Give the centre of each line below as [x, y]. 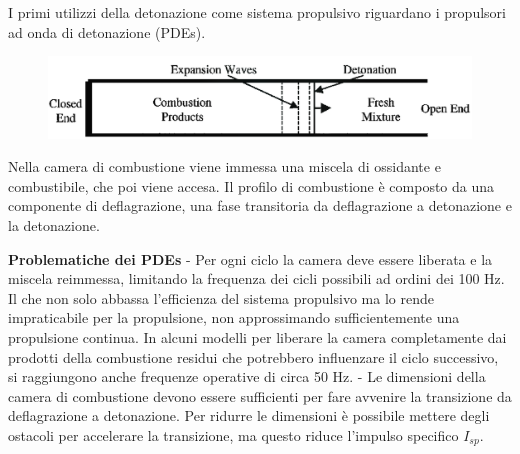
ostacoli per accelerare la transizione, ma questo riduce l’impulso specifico [233, 434]
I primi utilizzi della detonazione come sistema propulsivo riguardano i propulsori [257, 12]
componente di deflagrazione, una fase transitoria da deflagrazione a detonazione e [260, 205]
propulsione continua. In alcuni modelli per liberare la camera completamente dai [257, 336]
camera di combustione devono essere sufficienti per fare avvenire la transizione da [260, 395]
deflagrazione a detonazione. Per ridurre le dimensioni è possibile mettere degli [249, 415]
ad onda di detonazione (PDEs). [107, 31]
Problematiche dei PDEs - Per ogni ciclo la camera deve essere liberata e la [250, 258]
